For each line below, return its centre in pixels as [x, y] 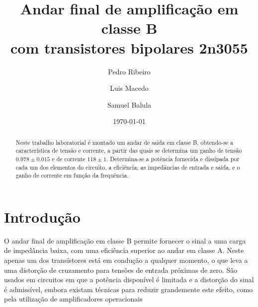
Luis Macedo [129, 88]
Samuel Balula [129, 104]
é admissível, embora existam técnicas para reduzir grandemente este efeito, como [129, 289]
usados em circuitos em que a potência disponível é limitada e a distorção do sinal [129, 279]
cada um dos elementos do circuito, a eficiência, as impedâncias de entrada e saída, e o [128, 167]
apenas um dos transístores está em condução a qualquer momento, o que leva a [126, 260]
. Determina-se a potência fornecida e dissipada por [173, 158]
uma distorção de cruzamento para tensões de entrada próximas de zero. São [121, 270]
